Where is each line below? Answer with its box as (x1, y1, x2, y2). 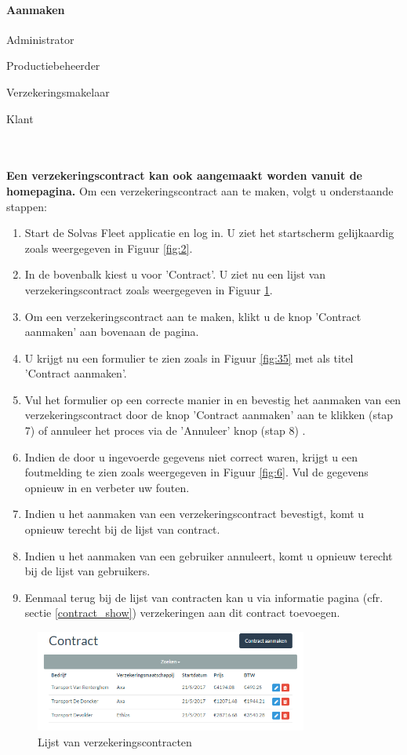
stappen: (6, 198, 47, 214)
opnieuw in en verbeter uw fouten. (24, 479, 190, 495)
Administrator (6, 31, 74, 47)
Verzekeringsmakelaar (6, 83, 110, 100)
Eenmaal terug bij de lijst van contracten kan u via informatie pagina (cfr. (24, 589, 383, 605)
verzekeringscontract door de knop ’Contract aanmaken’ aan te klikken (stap (24, 407, 394, 423)
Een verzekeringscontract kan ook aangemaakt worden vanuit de (6, 167, 362, 184)
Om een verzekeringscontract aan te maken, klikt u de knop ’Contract (24, 308, 362, 324)
